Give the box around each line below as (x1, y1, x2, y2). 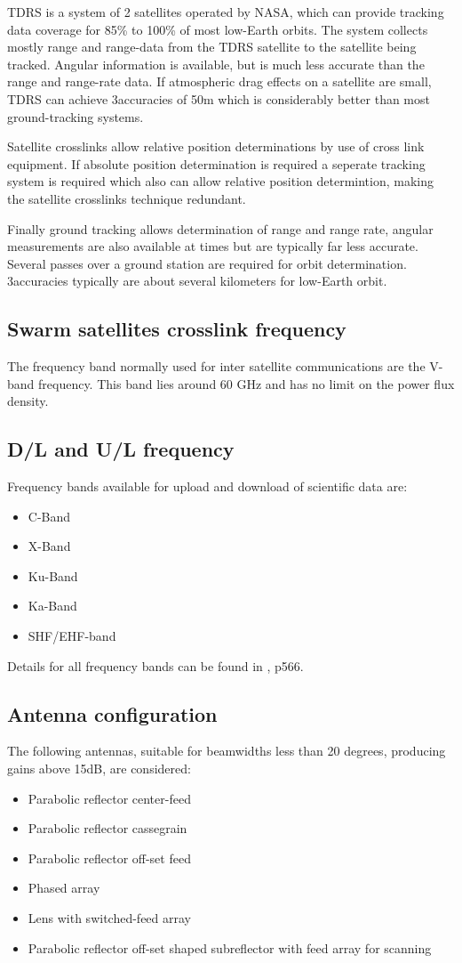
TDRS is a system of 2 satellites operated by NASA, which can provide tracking (7, 3, 444, 20)
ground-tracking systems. (7, 107, 144, 125)
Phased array (28, 878, 100, 897)
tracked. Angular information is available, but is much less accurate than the (7, 54, 425, 73)
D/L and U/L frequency (7, 435, 235, 463)
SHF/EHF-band (28, 627, 116, 645)
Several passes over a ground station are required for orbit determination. (7, 254, 407, 272)
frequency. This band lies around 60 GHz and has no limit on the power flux (38, 374, 455, 392)
